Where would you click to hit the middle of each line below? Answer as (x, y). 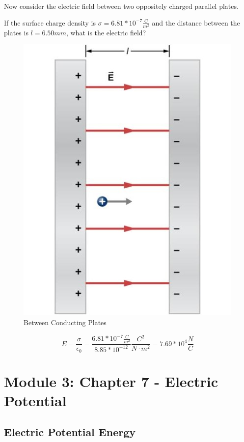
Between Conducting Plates (65, 322)
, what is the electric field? (106, 32)
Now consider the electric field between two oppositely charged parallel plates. (121, 6)
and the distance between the (196, 22)
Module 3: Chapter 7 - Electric (111, 381)
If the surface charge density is (50, 22)
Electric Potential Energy (70, 431)
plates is (16, 32)
